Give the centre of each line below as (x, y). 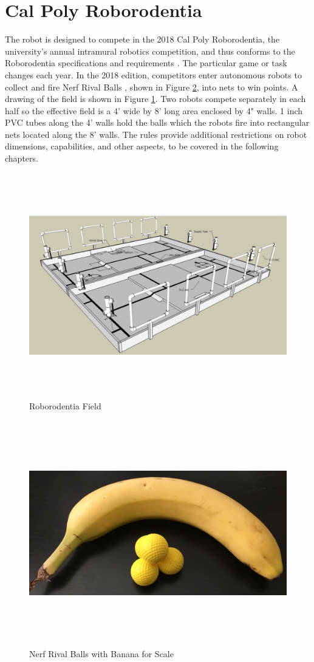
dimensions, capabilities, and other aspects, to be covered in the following (142, 146)
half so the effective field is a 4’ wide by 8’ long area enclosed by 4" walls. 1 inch (154, 110)
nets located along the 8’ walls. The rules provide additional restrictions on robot (156, 134)
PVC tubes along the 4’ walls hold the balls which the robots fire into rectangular (157, 122)
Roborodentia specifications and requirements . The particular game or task (146, 63)
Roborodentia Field (65, 405)
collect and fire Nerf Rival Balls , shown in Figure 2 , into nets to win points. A (152, 87)
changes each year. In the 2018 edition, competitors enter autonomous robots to (153, 74)
